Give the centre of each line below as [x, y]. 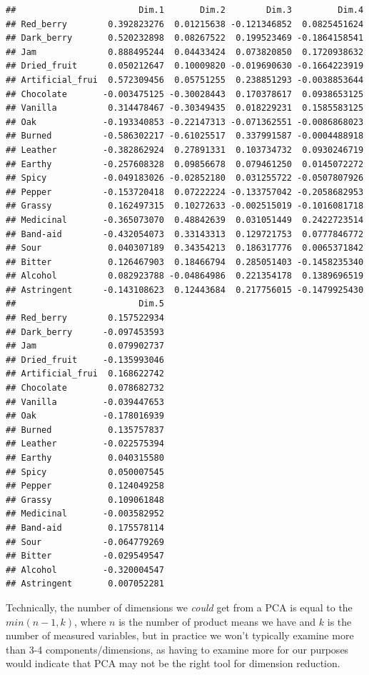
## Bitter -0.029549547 [85, 556]
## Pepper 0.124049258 [85, 486]
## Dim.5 [85, 304]
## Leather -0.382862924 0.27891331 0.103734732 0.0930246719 [185, 150]
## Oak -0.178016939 [85, 416]
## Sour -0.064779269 [85, 542]
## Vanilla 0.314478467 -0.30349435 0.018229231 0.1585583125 [185, 108]
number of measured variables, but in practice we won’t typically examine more [180, 635]
